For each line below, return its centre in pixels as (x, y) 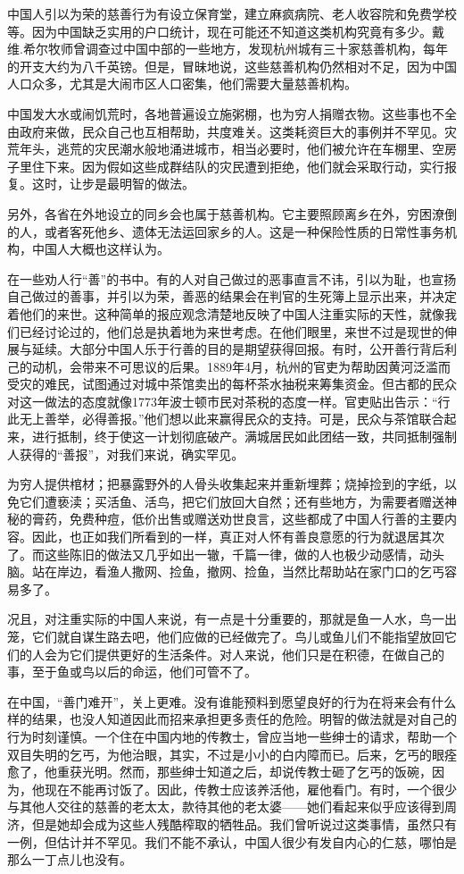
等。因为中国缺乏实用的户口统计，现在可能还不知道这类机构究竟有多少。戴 (226, 31)
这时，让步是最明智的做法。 (113, 184)
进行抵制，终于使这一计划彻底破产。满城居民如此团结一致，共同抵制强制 (244, 437)
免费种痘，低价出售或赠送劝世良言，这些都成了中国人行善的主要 (257, 519)
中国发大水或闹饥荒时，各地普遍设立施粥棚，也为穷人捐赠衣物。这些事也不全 (232, 113)
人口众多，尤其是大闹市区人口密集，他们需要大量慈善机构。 (182, 84)
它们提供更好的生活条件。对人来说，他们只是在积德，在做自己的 (257, 654)
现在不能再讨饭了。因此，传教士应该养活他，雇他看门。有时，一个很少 (250, 789)
